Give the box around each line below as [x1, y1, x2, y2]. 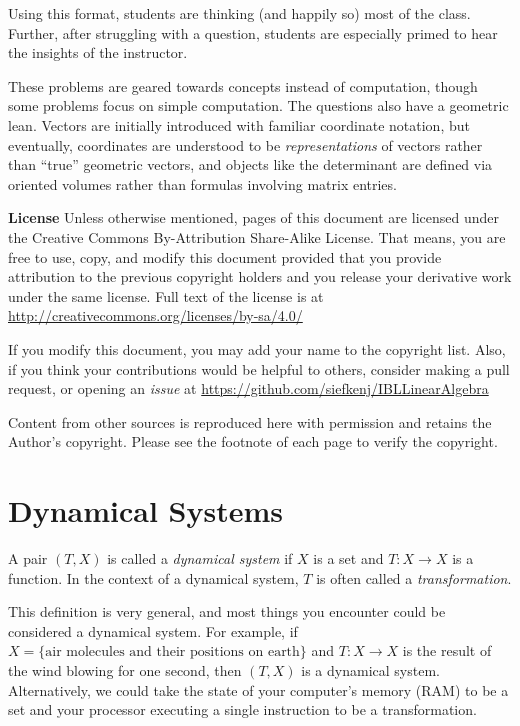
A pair [8, 548, 48, 568]
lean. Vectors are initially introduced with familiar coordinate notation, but [8, 114, 470, 135]
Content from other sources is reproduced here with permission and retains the [8, 411, 492, 432]
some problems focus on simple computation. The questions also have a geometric [8, 95, 509, 116]
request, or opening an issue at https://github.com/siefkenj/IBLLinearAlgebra [8, 378, 489, 399]
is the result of [402, 640, 492, 661]
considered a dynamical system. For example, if [8, 620, 298, 641]
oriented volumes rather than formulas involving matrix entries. [8, 173, 397, 194]
